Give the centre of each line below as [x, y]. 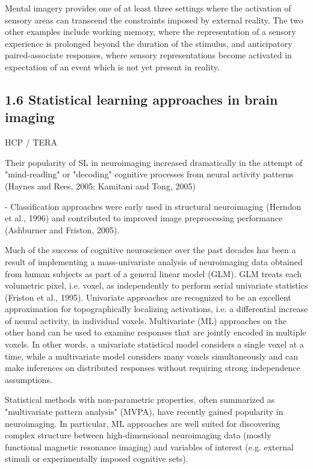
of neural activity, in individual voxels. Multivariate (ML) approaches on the [146, 320]
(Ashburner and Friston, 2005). [62, 229]
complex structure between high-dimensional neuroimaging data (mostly [138, 435]
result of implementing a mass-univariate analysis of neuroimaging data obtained [154, 261]
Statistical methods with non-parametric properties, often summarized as [140, 400]
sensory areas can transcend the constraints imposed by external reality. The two [154, 20]
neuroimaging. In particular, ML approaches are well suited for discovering [143, 423]
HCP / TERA [31, 142]
